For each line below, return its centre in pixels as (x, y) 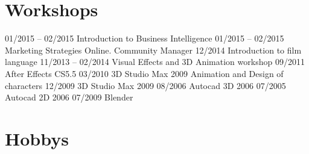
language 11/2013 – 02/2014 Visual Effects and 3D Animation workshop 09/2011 (155, 62)
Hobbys (37, 138)
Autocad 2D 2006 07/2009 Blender (69, 97)
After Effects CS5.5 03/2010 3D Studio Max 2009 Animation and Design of (144, 73)
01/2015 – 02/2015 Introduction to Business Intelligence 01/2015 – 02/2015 (145, 38)
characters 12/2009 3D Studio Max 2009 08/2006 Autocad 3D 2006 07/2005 (145, 85)
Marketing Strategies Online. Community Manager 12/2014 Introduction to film (153, 50)
